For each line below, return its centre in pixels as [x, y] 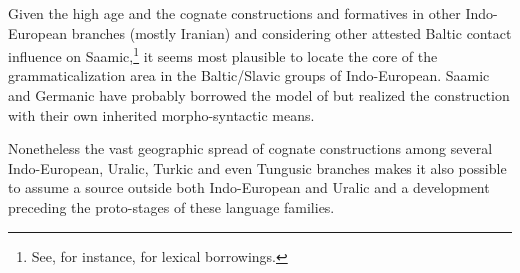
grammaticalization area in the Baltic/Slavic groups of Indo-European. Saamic [249, 75]
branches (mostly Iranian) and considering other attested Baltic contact [291, 32]
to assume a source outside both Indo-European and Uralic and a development [249, 187]
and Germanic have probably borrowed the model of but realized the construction [259, 95]
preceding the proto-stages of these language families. [171, 207]
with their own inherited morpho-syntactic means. [161, 114]
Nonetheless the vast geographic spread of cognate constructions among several [250, 148]
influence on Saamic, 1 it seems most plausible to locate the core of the [223, 54]
